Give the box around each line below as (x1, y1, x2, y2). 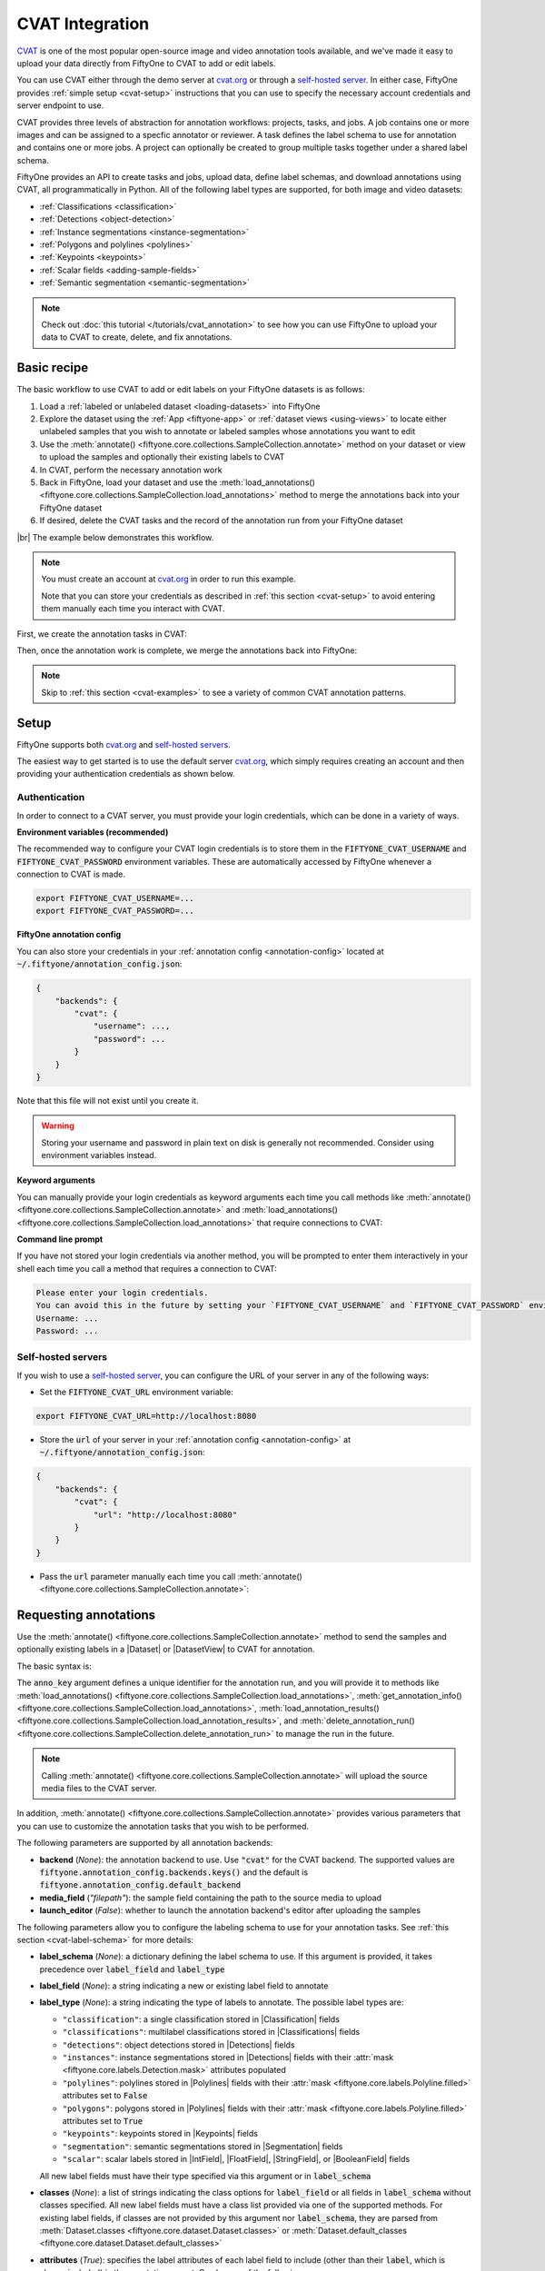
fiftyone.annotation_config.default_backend (39, 1880, 242, 1890)
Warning (41, 1120, 74, 1131)
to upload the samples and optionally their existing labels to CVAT (39, 451, 285, 462)
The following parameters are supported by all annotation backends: (16, 1838, 273, 1849)
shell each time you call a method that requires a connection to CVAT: (16, 1263, 277, 1274)
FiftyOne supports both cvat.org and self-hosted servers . (16, 739, 231, 749)
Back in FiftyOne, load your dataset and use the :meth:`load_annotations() (39, 477, 315, 488)
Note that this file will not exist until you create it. (16, 1095, 199, 1106)
